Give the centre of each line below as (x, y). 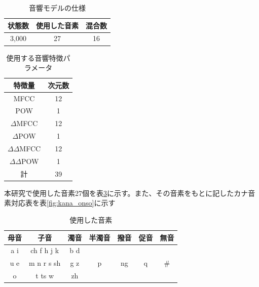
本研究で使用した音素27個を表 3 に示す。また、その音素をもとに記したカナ (126, 193)
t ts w (45, 276)
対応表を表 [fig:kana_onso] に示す (63, 203)
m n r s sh (45, 263)
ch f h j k (45, 250)
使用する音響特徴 (35, 57)
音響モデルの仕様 (57, 8)
